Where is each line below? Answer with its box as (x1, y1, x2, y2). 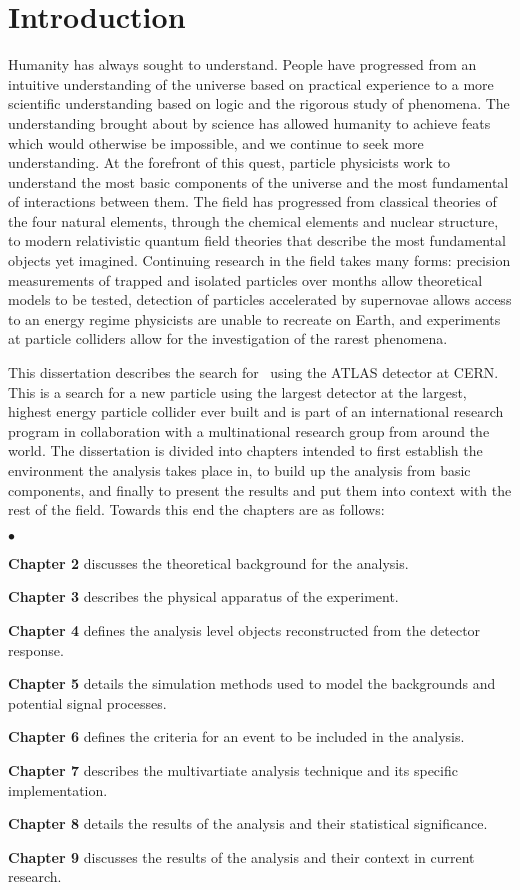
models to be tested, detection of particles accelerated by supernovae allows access (8, 289, 512, 310)
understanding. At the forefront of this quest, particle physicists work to (8, 152, 451, 173)
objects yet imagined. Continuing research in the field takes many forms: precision (8, 250, 511, 271)
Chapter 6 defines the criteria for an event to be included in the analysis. (8, 726, 465, 747)
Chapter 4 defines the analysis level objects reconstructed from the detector (8, 619, 481, 640)
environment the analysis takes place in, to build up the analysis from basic (8, 460, 471, 480)
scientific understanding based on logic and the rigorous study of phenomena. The (8, 93, 510, 114)
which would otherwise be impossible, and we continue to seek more (8, 132, 424, 153)
